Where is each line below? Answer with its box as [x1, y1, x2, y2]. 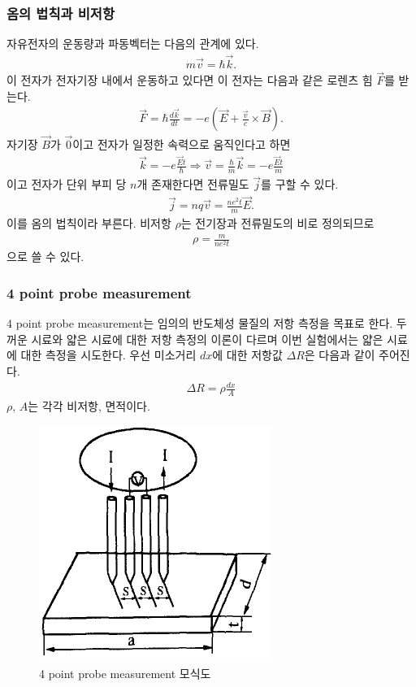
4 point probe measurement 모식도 [39, 665, 211, 682]
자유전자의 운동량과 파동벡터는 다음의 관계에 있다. [6, 35, 259, 52]
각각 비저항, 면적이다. [41, 397, 150, 414]
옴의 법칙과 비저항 [6, 2, 115, 23]
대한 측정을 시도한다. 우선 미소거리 [20, 346, 197, 363]
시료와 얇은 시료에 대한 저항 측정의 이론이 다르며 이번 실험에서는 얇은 [31, 330, 383, 347]
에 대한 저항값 [212, 346, 283, 363]
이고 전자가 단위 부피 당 [6, 176, 127, 193]
